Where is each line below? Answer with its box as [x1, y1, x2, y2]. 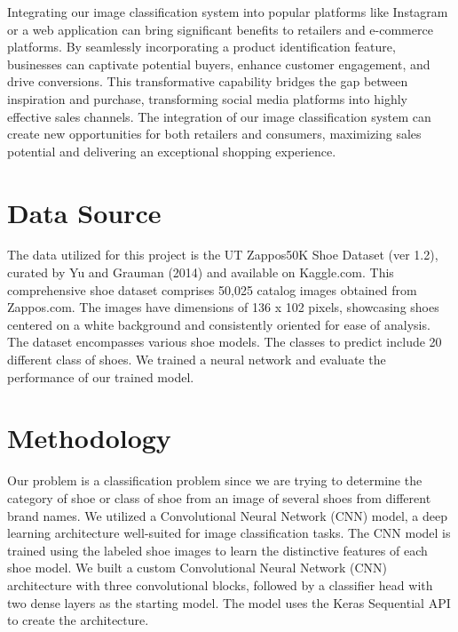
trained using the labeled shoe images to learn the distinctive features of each [7, 540, 428, 559]
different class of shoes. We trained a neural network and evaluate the [7, 350, 386, 369]
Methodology [7, 420, 171, 456]
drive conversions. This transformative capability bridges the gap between [7, 72, 408, 91]
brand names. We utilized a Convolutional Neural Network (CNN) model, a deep [7, 506, 448, 524]
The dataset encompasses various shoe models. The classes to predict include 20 [7, 332, 442, 351]
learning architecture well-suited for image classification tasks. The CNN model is [7, 524, 451, 542]
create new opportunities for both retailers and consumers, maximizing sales [7, 124, 422, 143]
